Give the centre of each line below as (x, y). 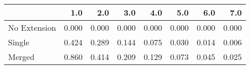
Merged (22, 57)
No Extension (32, 27)
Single (19, 42)
